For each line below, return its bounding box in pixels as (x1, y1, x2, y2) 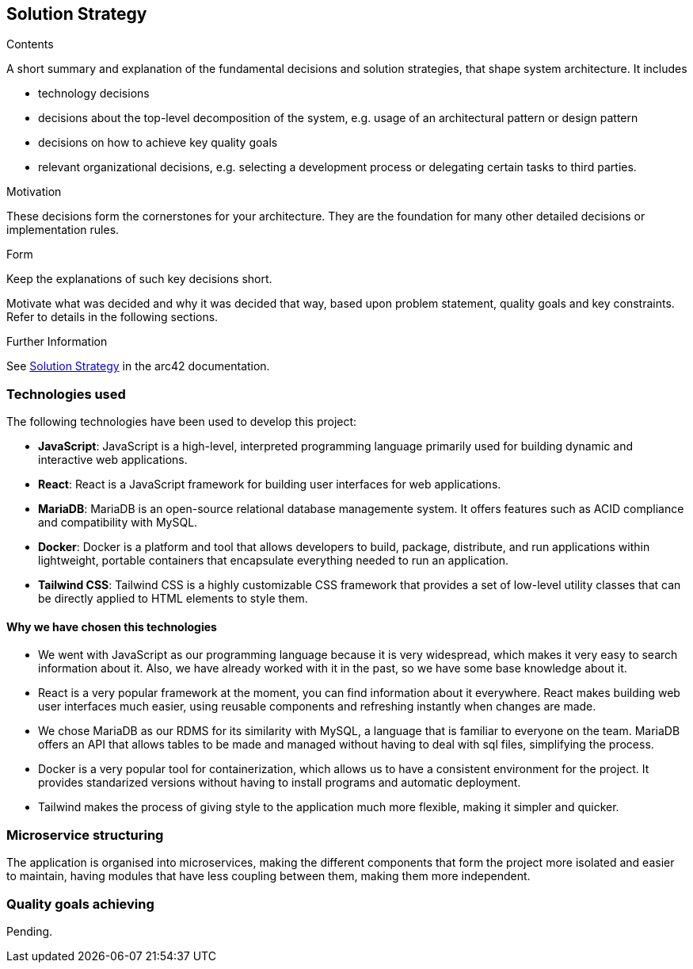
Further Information (6, 335, 108, 349)
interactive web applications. (38, 453, 188, 467)
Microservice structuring (6, 826, 164, 843)
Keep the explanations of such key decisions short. (6, 272, 272, 286)
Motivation (6, 185, 62, 199)
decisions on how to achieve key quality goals (38, 136, 278, 150)
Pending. (6, 924, 53, 938)
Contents (6, 37, 54, 52)
